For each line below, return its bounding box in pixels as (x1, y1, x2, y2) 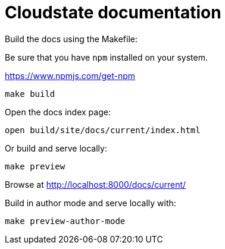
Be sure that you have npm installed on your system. (5, 52, 208, 62)
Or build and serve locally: (5, 143, 107, 153)
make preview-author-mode (5, 216, 126, 226)
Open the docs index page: (5, 106, 111, 117)
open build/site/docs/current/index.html (5, 125, 201, 135)
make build (5, 89, 55, 99)
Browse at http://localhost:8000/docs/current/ (5, 179, 186, 190)
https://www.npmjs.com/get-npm (5, 70, 136, 81)
